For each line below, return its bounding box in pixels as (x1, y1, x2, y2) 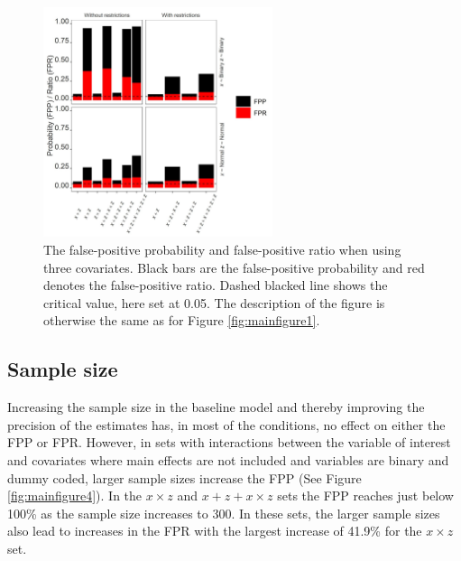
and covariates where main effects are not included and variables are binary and (7, 450, 449, 469)
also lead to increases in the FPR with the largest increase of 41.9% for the (7, 521, 422, 540)
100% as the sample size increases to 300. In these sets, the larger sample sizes (7, 503, 440, 522)
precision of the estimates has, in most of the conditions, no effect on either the (7, 415, 446, 434)
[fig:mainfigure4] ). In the (7, 486, 143, 505)
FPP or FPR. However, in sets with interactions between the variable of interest (7, 433, 451, 452)
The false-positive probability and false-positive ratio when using (43, 239, 401, 258)
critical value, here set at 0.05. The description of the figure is (43, 293, 385, 312)
